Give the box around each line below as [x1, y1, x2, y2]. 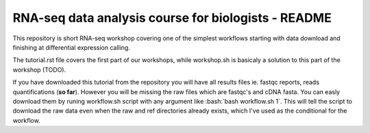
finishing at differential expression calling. [12, 43, 130, 51]
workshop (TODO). [12, 65, 66, 74]
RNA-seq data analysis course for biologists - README [12, 10, 332, 25]
